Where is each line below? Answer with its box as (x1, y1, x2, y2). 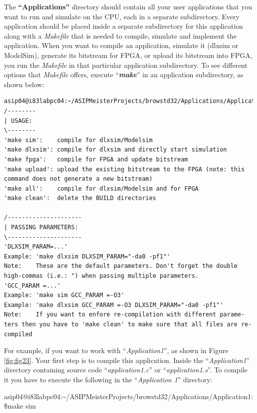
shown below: (4, 79, 44, 89)
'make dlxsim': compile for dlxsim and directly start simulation (4, 146, 227, 154)
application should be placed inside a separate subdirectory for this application (4, 21, 243, 31)
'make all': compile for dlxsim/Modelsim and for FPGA (4, 185, 199, 192)
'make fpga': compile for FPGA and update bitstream (4, 155, 188, 163)
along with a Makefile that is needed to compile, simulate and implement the (4, 30, 237, 41)
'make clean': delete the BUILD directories (4, 195, 156, 202)
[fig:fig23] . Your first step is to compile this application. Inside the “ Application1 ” (4, 355, 250, 365)
